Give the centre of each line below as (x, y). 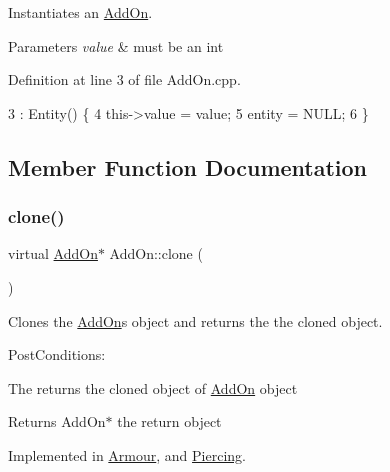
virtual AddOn (53, 253)
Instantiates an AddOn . (80, 12)
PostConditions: (57, 354)
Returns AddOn (57, 421)
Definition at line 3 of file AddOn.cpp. (124, 79)
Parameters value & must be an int (116, 45)
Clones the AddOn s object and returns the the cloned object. (195, 320)
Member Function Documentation (188, 166)
